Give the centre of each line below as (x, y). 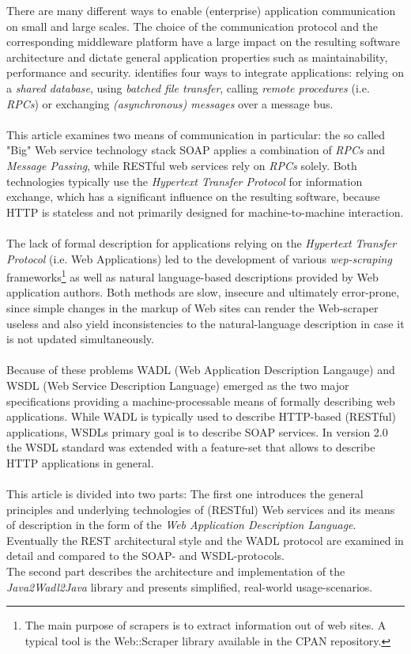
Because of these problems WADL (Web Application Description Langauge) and (201, 370)
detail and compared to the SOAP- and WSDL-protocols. (145, 556)
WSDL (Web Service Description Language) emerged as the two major (178, 385)
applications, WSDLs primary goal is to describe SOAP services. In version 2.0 (197, 431)
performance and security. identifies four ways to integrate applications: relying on (205, 72)
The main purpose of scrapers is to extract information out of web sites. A (205, 625)
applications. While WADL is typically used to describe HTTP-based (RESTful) (201, 416)
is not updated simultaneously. (80, 339)
